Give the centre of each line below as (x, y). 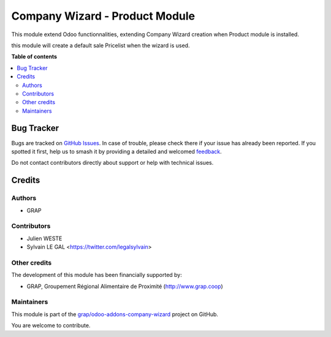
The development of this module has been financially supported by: (97, 275)
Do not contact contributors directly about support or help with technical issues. (112, 163)
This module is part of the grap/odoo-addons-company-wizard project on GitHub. (115, 314)
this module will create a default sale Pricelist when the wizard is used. (101, 45)
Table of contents (34, 57)
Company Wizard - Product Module (103, 16)
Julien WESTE (44, 238)
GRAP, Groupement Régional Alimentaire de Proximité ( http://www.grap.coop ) (125, 286)
